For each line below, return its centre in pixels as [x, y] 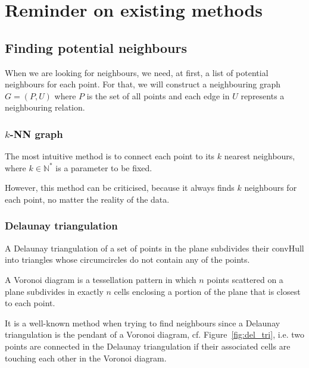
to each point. [30, 303]
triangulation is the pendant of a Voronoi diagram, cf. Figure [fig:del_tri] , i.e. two [155, 334]
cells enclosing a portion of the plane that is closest [207, 291]
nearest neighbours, [260, 156]
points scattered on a [245, 279]
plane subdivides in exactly [54, 291]
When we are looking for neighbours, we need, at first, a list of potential [137, 72]
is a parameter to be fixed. [104, 167]
